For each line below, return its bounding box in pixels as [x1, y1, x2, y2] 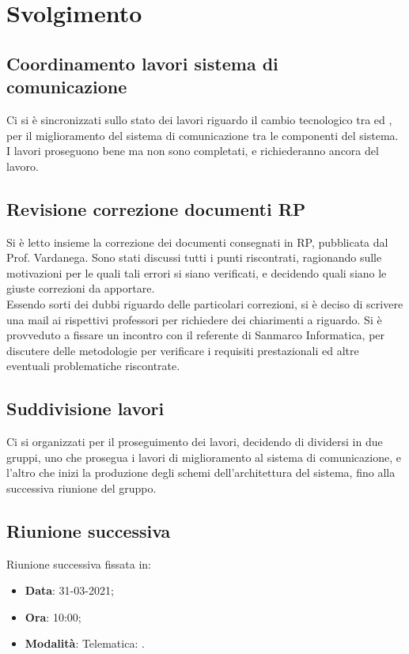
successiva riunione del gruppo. [6, 479, 157, 496]
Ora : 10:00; [25, 608, 81, 625]
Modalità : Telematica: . [25, 635, 145, 652]
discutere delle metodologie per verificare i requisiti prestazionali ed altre [6, 342, 359, 358]
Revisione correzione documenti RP [6, 196, 306, 221]
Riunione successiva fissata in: [6, 555, 151, 572]
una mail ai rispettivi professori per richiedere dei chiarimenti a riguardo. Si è [6, 311, 382, 327]
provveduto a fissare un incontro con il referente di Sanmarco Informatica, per [6, 327, 385, 343]
